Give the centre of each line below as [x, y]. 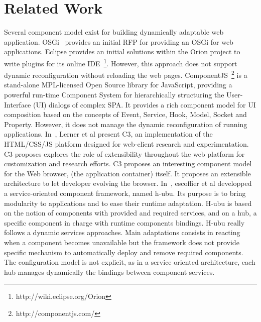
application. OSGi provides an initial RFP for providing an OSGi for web [119, 41]
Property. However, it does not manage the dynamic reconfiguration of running [126, 124]
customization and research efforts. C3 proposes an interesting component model [128, 164]
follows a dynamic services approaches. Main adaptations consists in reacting [122, 232]
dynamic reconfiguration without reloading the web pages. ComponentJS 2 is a [126, 74]
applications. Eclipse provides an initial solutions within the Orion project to [122, 51]
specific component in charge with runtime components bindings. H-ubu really [124, 222]
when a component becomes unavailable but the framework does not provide [122, 242]
